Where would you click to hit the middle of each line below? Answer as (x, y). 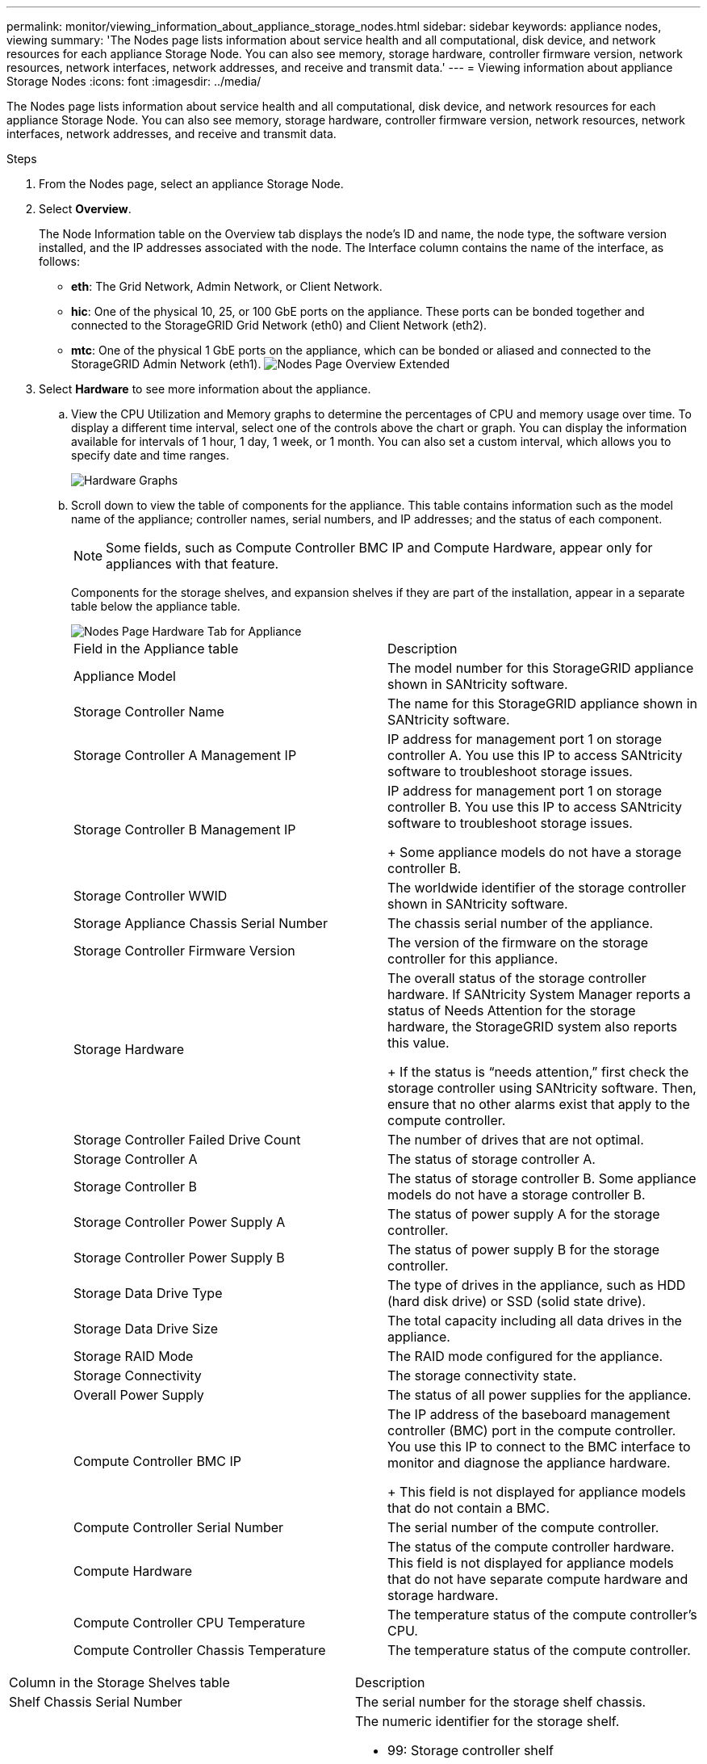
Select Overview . (85, 209)
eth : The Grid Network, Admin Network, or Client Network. (227, 286)
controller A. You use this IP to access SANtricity (535, 755)
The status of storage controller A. (492, 1159)
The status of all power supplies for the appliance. (540, 1395)
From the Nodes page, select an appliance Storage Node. (191, 184)
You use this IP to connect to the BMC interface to (539, 1447)
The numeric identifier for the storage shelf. (487, 1721)
